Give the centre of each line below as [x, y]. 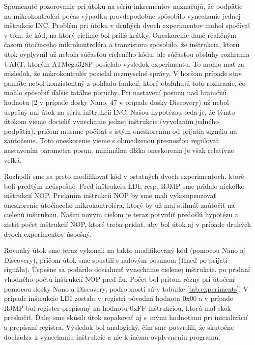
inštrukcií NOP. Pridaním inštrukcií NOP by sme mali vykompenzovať [110, 195]
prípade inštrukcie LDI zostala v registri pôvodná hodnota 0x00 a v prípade [119, 298]
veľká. [13, 160]
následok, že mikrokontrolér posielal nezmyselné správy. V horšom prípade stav [123, 73]
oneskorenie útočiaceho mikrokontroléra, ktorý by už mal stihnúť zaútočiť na [119, 205]
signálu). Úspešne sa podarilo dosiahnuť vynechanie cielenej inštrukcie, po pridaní [127, 269]
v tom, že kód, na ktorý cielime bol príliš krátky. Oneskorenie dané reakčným [120, 35]
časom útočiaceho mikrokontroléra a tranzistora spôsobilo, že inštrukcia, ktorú [122, 44]
